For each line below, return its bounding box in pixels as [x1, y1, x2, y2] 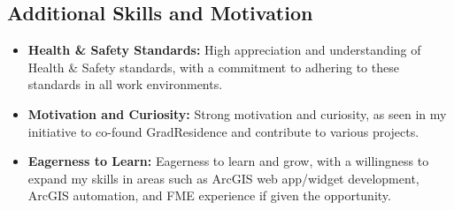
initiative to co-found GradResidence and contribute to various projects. [27, 122, 419, 140]
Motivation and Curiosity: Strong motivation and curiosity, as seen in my [27, 104, 447, 123]
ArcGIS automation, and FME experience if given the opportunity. [27, 186, 391, 205]
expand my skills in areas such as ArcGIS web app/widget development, [27, 169, 419, 187]
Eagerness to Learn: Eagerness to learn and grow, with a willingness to [27, 152, 429, 170]
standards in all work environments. [27, 75, 223, 94]
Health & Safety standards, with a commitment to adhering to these [27, 57, 399, 76]
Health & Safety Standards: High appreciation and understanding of [27, 41, 421, 59]
